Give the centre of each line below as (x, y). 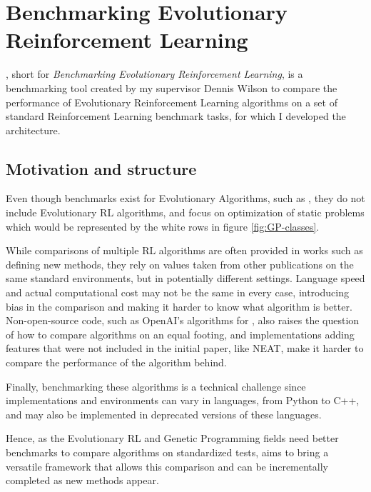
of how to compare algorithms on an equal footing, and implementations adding (180, 334)
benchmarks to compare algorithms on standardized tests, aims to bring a (167, 452)
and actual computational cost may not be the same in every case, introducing (177, 292)
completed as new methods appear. (82, 480)
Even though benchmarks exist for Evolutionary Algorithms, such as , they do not (185, 198)
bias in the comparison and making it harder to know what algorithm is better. (179, 306)
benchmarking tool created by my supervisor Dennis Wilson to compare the (172, 87)
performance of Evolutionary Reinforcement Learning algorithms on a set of (172, 102)
